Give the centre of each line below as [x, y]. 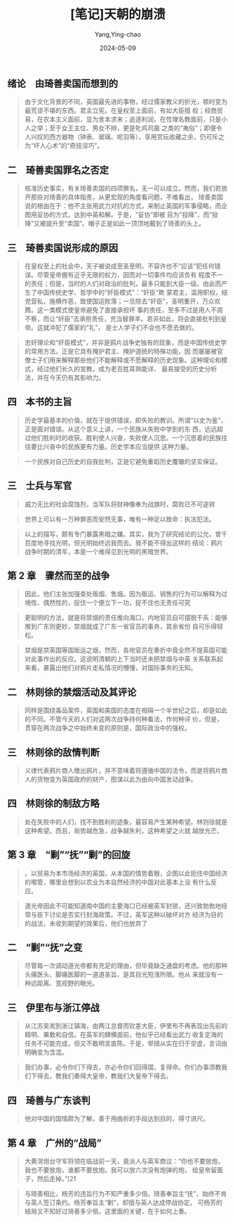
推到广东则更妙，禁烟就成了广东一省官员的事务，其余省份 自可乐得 [121, 626]
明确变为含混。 [46, 1053]
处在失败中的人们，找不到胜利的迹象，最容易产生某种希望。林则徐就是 [126, 822]
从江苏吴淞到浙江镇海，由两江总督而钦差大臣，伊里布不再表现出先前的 [126, 1026]
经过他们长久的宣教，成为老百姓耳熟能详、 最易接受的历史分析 [127, 368]
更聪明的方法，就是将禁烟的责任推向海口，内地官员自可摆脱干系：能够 [126, 618]
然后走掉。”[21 [56, 1178]
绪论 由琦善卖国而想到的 [62, 83]
